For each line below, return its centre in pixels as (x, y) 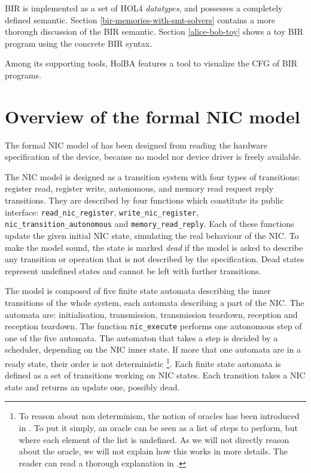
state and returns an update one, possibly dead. (92, 386)
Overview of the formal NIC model (153, 116)
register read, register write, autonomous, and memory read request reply (139, 188)
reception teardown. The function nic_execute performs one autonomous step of (153, 326)
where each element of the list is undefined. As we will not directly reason (154, 439)
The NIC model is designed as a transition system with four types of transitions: (153, 176)
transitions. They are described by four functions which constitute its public (144, 200)
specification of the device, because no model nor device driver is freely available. (153, 157)
